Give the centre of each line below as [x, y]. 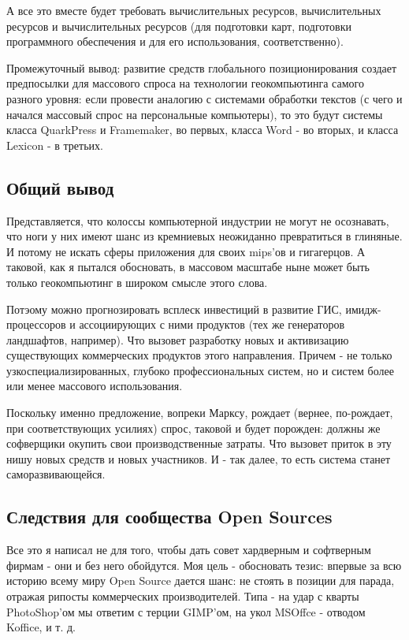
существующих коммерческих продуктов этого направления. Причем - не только [199, 355]
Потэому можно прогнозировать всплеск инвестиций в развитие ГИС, [174, 309]
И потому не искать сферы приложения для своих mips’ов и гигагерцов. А [186, 251]
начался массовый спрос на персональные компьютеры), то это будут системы [195, 114]
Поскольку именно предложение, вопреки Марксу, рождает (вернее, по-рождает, [200, 413]
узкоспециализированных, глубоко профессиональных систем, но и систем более [200, 370]
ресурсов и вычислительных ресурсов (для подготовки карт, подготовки [179, 26]
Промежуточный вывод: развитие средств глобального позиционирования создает [202, 67]
